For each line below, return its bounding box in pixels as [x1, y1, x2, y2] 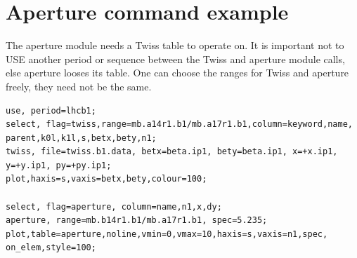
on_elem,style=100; [6, 243, 96, 253]
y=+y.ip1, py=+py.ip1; [6, 160, 112, 170]
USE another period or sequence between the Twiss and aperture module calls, [6, 51, 345, 66]
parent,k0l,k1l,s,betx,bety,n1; [6, 133, 157, 143]
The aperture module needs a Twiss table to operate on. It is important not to [6, 38, 344, 53]
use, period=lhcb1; [6, 105, 96, 116]
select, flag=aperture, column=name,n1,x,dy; [6, 201, 222, 212]
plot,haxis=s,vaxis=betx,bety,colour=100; [6, 174, 207, 184]
